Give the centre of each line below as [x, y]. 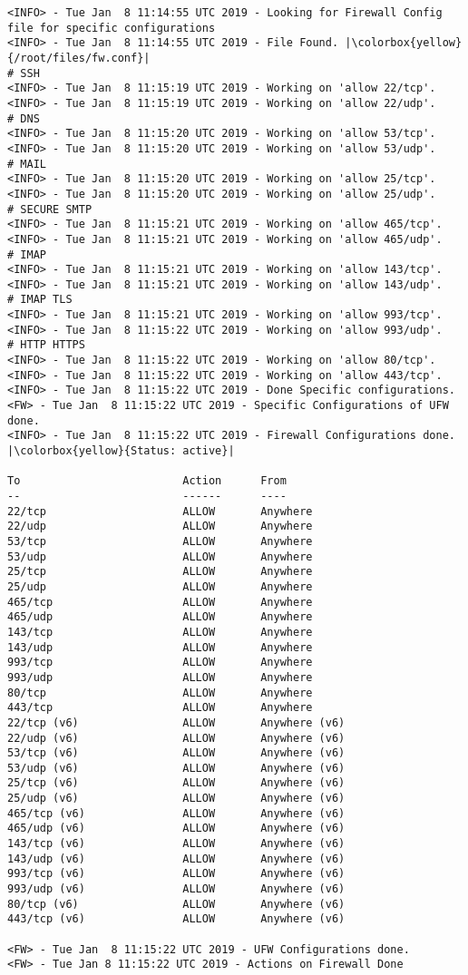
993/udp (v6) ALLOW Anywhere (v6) [176, 889]
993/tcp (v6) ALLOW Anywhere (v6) [176, 874]
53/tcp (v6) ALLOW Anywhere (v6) [176, 753]
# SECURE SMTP [50, 209]
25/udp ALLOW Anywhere [160, 586]
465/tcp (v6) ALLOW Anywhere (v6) [176, 813]
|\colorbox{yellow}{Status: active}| [121, 451]
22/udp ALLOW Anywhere [160, 526]
